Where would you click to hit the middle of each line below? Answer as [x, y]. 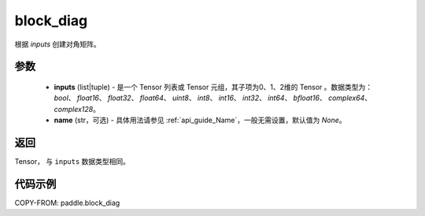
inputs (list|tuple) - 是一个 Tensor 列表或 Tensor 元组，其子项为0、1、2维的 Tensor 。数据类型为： [213, 87]
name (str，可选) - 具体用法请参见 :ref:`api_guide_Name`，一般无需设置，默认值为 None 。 [200, 120]
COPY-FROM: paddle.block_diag [67, 203]
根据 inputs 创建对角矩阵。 [58, 44]
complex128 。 [77, 109]
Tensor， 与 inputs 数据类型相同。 [72, 162]
